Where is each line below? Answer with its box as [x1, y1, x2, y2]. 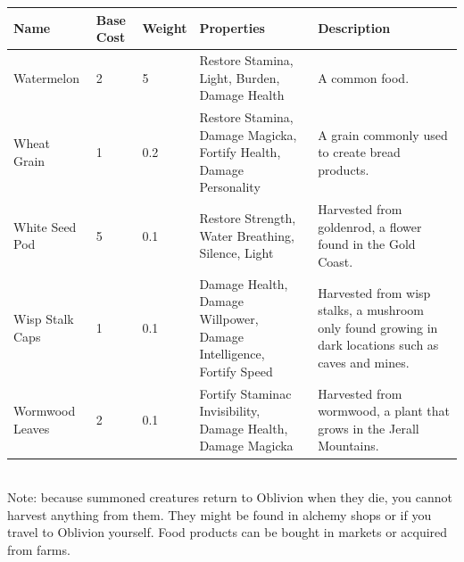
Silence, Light [199, 244, 274, 262]
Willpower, [199, 310, 259, 327]
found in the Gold [318, 235, 416, 253]
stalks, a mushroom [318, 301, 425, 319]
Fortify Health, [199, 143, 281, 161]
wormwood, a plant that [318, 401, 450, 420]
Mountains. [318, 436, 379, 455]
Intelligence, [199, 344, 265, 363]
